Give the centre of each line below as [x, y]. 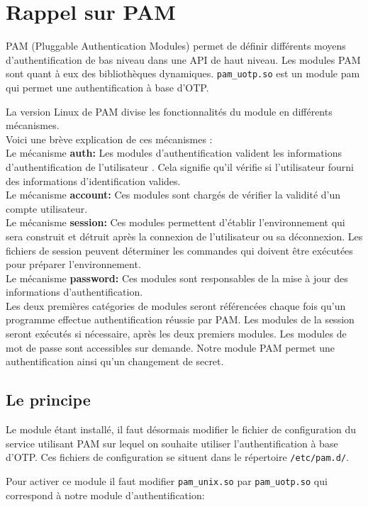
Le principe [48, 400]
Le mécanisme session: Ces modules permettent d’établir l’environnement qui [175, 222]
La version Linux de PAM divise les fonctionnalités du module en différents [169, 111]
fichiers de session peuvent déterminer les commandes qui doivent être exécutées [179, 250]
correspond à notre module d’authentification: [105, 495]
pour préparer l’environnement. [73, 264]
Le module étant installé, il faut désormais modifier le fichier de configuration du [181, 429]
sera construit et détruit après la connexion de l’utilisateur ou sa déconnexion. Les [184, 236]
